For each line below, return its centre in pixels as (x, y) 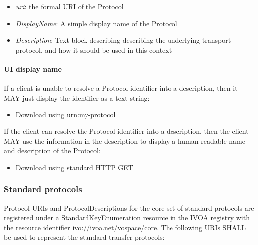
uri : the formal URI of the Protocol (70, 6)
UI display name (33, 69)
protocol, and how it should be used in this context (94, 49)
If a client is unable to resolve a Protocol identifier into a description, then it (121, 88)
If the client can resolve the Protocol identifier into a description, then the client (126, 131)
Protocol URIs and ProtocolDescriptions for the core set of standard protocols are (129, 208)
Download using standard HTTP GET (74, 167)
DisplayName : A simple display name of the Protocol (96, 23)
